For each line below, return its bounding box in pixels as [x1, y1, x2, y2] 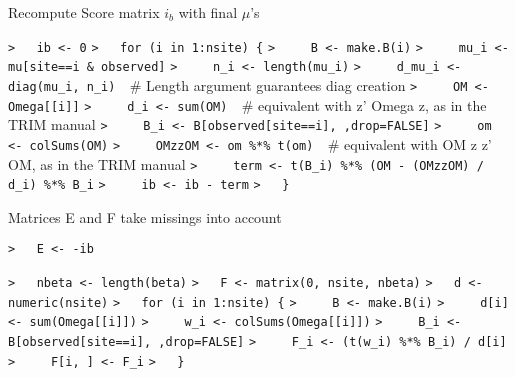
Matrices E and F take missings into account [8, 206, 282, 227]
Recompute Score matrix [8, 2, 160, 22]
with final [178, 2, 238, 22]
